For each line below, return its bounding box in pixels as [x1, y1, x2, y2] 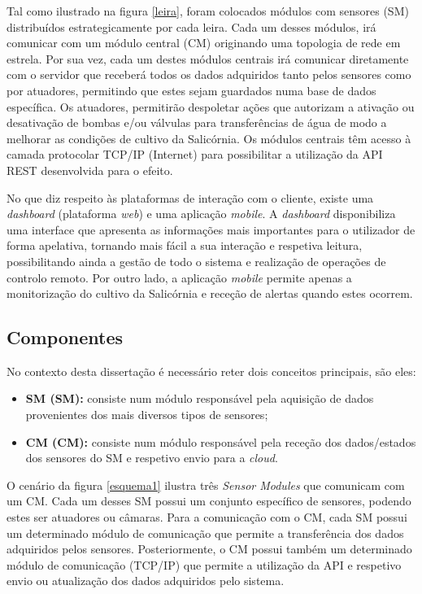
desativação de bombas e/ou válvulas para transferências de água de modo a [7, 114, 387, 131]
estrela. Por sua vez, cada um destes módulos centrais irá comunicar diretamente [7, 50, 409, 67]
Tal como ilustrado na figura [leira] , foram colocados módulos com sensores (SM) [7, 2, 409, 19]
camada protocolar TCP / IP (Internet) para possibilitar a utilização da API [7, 146, 383, 163]
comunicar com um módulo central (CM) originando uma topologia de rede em [7, 34, 401, 51]
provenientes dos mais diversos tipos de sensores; [25, 406, 268, 423]
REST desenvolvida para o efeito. [7, 161, 173, 178]
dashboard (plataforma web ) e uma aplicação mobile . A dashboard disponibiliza [7, 205, 396, 222]
